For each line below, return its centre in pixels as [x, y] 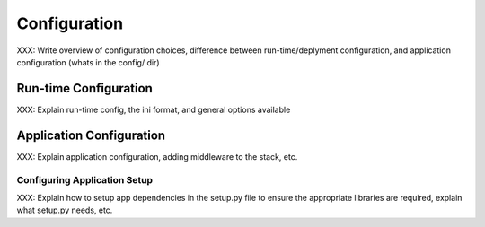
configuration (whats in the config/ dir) [88, 62]
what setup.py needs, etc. [65, 210]
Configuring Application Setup [84, 179]
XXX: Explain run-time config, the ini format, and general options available [154, 109]
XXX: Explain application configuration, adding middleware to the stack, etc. [157, 156]
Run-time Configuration [84, 88]
